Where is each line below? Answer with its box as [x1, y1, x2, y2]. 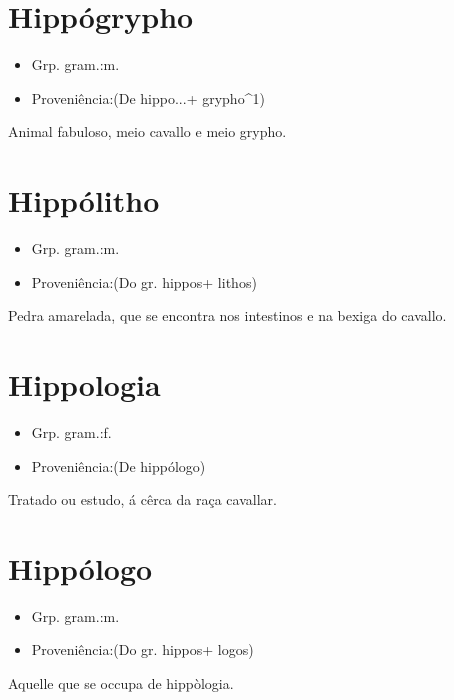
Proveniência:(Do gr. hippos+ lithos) [31, 271, 257, 292]
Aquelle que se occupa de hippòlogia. [8, 673, 234, 694]
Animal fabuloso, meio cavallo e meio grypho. [8, 121, 287, 142]
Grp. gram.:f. [31, 421, 112, 442]
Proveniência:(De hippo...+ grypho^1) [31, 87, 265, 108]
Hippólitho [8, 180, 160, 221]
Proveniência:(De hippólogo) [31, 455, 206, 476]
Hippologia [8, 364, 161, 404]
